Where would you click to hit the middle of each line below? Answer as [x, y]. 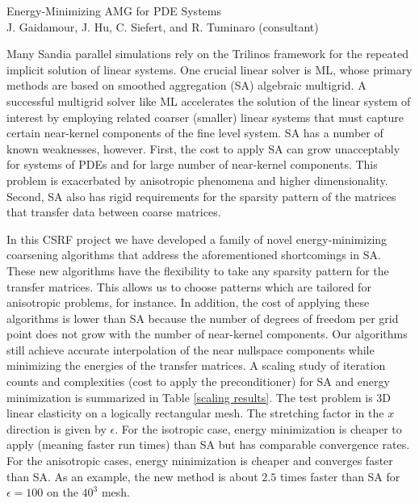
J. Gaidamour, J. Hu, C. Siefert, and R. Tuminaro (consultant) [163, 26]
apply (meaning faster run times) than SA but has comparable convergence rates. [208, 444]
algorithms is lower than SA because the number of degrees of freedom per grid [203, 318]
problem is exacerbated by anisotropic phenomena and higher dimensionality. [197, 180]
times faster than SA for [340, 476]
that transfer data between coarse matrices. [114, 212]
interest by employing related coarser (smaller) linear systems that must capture [205, 117]
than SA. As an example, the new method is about [132, 476]
